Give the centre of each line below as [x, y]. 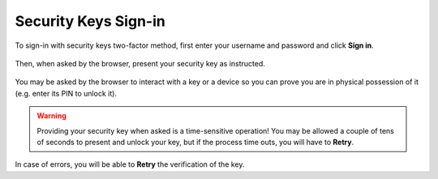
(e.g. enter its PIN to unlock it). [66, 93]
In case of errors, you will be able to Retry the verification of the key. [130, 164]
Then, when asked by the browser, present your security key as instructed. [140, 63]
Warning [52, 116]
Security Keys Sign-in [90, 21]
